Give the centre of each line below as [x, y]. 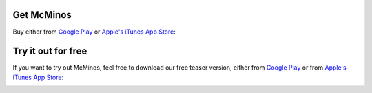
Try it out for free [50, 51]
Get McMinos [42, 15]
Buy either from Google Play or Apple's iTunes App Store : [94, 32]
